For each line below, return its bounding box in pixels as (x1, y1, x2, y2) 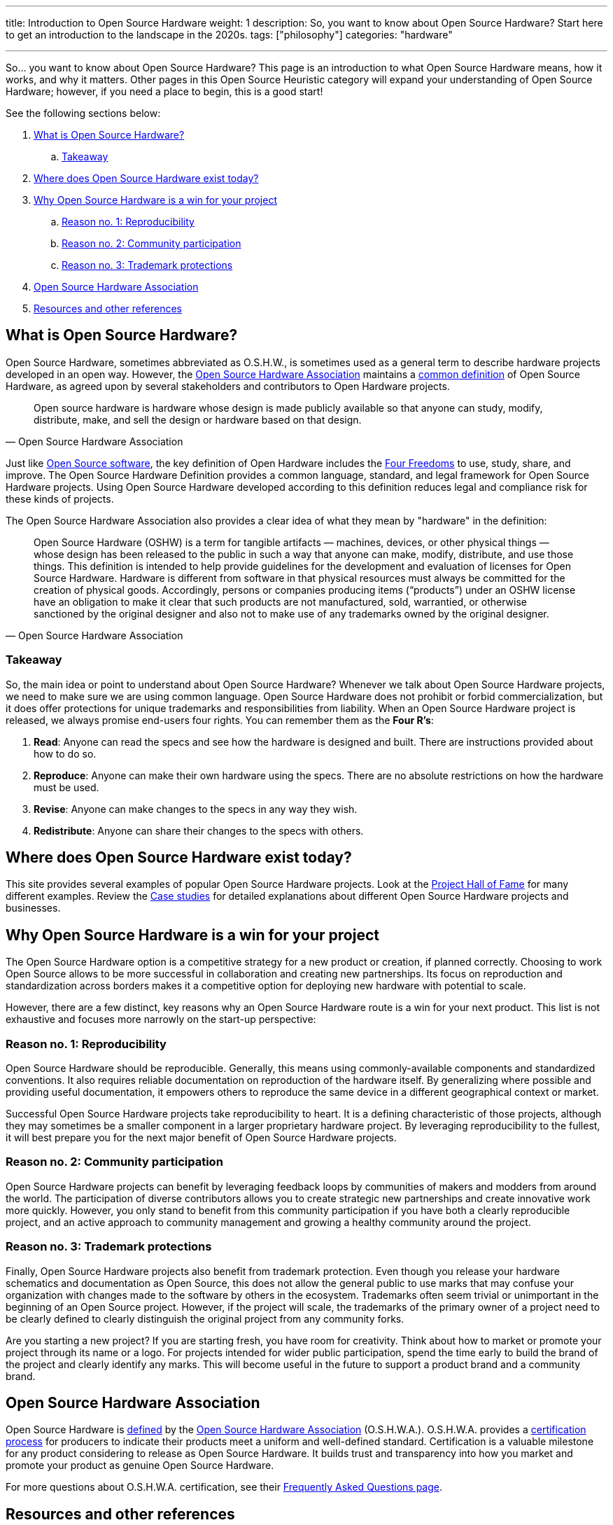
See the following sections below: (6, 107, 161, 119)
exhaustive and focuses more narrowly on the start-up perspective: (6, 1013, 316, 1026)
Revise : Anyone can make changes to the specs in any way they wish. (34, 802, 358, 815)
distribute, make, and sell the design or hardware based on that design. (34, 413, 362, 426)
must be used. (34, 781, 99, 793)
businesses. (6, 902, 61, 914)
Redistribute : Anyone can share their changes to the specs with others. (34, 824, 364, 837)
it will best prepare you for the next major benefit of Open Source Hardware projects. (6, 1131, 397, 1144)
